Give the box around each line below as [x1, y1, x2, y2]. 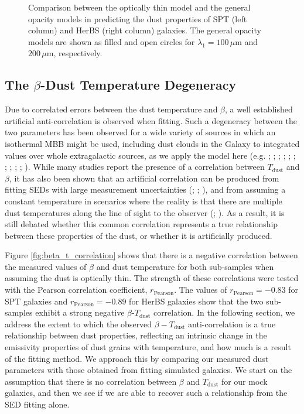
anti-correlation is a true [188, 317, 276, 330]
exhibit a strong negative [35, 306, 125, 319]
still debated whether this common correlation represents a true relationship [5, 218, 278, 230]
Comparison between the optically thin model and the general [28, 1, 251, 13]
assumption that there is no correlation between [5, 375, 177, 387]
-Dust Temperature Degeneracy [40, 76, 237, 94]
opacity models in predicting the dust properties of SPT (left [28, 12, 247, 25]
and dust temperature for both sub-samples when [96, 260, 274, 272]
